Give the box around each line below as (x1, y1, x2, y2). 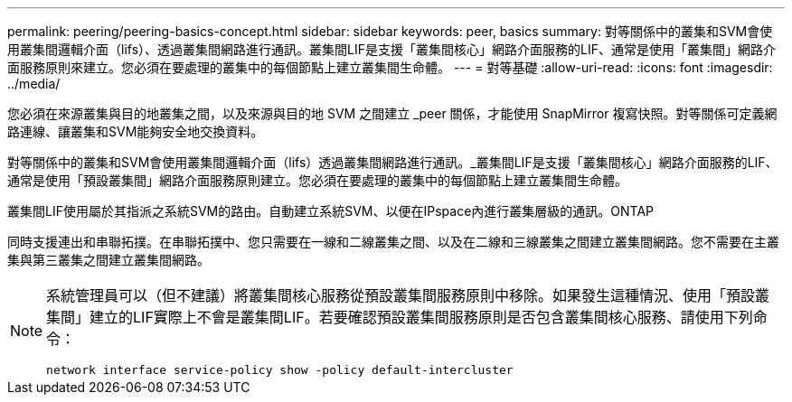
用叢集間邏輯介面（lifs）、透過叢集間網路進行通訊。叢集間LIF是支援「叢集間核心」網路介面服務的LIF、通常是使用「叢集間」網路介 (7, 42, 776, 57)
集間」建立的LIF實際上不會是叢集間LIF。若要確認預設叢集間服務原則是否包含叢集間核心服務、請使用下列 (46, 308, 753, 326)
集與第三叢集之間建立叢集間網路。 (7, 252, 210, 267)
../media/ (7, 76, 61, 91)
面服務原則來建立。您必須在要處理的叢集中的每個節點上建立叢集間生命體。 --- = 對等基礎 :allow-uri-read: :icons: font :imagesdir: (7, 60, 773, 75)
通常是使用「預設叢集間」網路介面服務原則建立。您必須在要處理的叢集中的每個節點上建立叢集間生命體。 (7, 173, 627, 188)
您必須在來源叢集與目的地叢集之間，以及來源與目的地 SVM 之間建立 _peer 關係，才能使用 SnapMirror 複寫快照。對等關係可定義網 (7, 106, 778, 121)
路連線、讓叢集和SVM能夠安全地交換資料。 (7, 124, 264, 139)
